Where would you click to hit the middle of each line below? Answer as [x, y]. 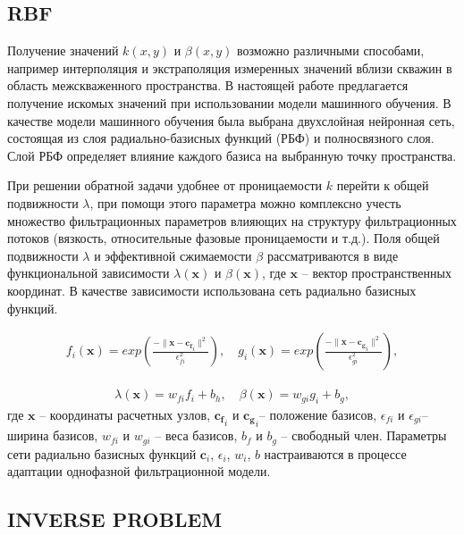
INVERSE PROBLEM [115, 519]
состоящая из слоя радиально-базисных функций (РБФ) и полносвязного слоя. [221, 138]
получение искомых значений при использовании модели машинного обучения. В [229, 102]
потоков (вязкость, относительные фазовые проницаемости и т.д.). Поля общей [224, 238]
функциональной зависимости [89, 273]
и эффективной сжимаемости [173, 255]
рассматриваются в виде [333, 255]
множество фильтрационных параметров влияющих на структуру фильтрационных [232, 220]
